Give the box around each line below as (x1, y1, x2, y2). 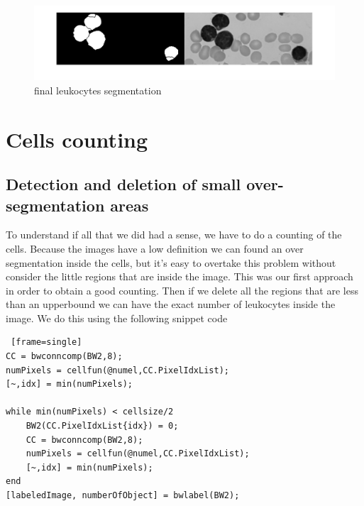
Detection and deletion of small (6, 173, 241, 195)
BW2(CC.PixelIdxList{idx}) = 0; (26, 421, 179, 431)
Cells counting (6, 124, 148, 153)
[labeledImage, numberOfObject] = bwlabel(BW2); (6, 490, 240, 501)
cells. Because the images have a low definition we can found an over (6, 241, 304, 255)
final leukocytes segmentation (34, 82, 162, 97)
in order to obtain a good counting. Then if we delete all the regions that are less (6, 282, 358, 297)
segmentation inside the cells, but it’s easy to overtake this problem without (6, 255, 336, 270)
